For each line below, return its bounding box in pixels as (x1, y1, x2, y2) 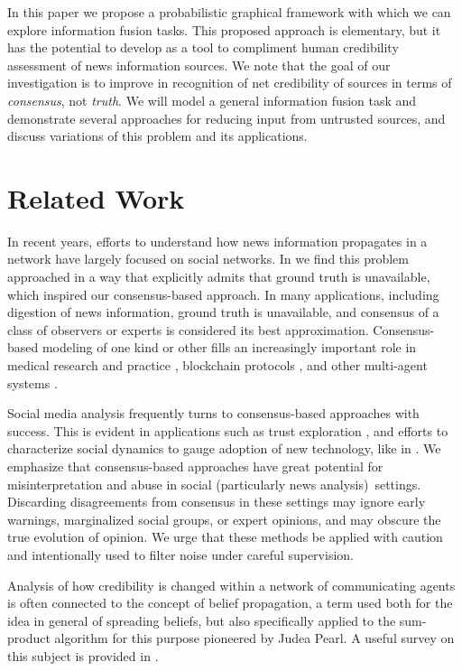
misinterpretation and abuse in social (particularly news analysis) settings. (7, 474, 421, 493)
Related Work (7, 179, 185, 216)
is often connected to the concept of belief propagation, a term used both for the (7, 593, 453, 612)
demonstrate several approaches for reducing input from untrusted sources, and (7, 108, 446, 127)
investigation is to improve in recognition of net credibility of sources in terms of (7, 73, 452, 92)
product (7, 629, 51, 648)
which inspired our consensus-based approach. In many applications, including (7, 284, 439, 303)
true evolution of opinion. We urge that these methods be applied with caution (7, 527, 443, 546)
